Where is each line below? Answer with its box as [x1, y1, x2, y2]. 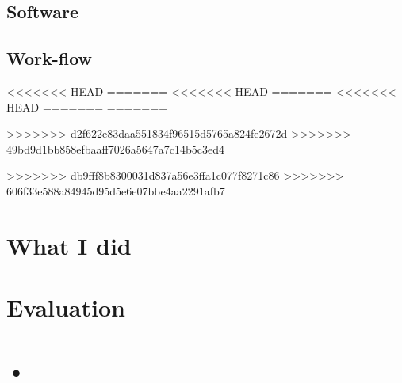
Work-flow [6, 46, 93, 70]
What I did [6, 229, 132, 261]
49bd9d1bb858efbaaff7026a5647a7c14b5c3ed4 [6, 140, 224, 157]
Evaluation [6, 291, 125, 324]
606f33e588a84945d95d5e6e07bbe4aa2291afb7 [6, 182, 225, 199]
